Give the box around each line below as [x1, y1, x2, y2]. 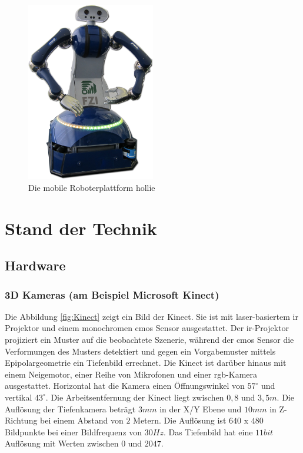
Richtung [5, 414, 38, 426]
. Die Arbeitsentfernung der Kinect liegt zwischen [45, 391, 224, 403]
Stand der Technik [5, 216, 157, 240]
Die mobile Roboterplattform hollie [28, 181, 155, 193]
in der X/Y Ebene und [159, 402, 242, 415]
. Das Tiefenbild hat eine [163, 425, 253, 438]
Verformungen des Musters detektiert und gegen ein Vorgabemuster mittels [5, 345, 276, 357]
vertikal [5, 391, 32, 403]
